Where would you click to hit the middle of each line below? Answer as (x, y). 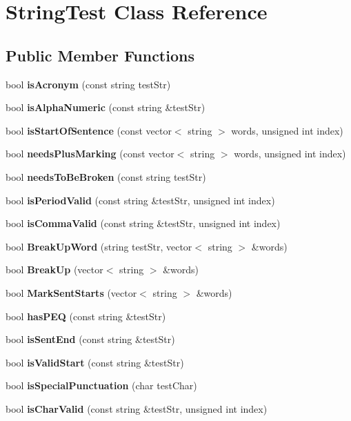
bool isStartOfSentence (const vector (89, 130)
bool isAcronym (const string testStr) (88, 84)
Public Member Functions (100, 55)
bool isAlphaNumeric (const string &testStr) (106, 107)
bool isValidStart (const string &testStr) (95, 362)
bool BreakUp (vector (54, 270)
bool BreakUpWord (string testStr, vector (99, 246)
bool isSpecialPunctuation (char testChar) (101, 385)
